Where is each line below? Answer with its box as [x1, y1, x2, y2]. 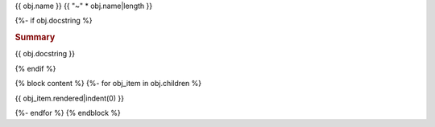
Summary [14, 32, 56, 43]
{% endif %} [14, 63, 56, 73]
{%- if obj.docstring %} [14, 16, 93, 26]
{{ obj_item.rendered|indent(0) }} [14, 93, 125, 103]
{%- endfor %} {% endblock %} [14, 109, 121, 117]
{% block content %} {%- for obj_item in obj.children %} [14, 79, 201, 88]
